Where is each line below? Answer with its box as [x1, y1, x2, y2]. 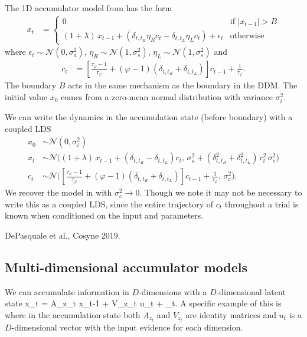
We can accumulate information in [5, 285, 129, 298]
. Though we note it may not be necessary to [139, 186, 302, 199]
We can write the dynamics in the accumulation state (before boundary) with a [5, 110, 293, 123]
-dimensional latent [216, 285, 286, 298]
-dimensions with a [139, 285, 207, 298]
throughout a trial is [224, 197, 299, 210]
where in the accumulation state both [5, 309, 141, 321]
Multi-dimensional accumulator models [5, 258, 248, 276]
